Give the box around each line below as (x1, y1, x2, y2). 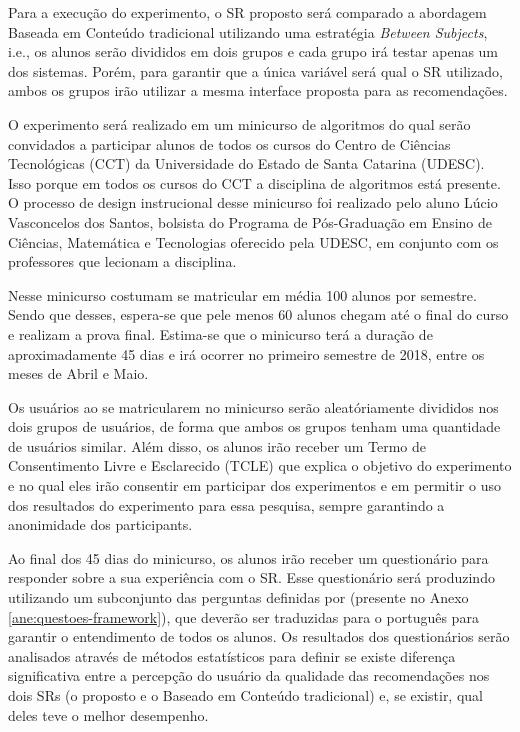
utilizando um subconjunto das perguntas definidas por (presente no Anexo (8, 587, 469, 608)
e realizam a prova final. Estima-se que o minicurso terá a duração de (8, 323, 433, 344)
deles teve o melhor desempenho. (8, 704, 209, 725)
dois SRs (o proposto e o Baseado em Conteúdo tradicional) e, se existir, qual (8, 685, 483, 705)
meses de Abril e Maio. (8, 363, 149, 384)
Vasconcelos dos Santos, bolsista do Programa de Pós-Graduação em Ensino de (8, 211, 493, 232)
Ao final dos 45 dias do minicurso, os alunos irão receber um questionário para (8, 547, 489, 568)
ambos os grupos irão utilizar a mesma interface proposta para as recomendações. (8, 80, 508, 101)
